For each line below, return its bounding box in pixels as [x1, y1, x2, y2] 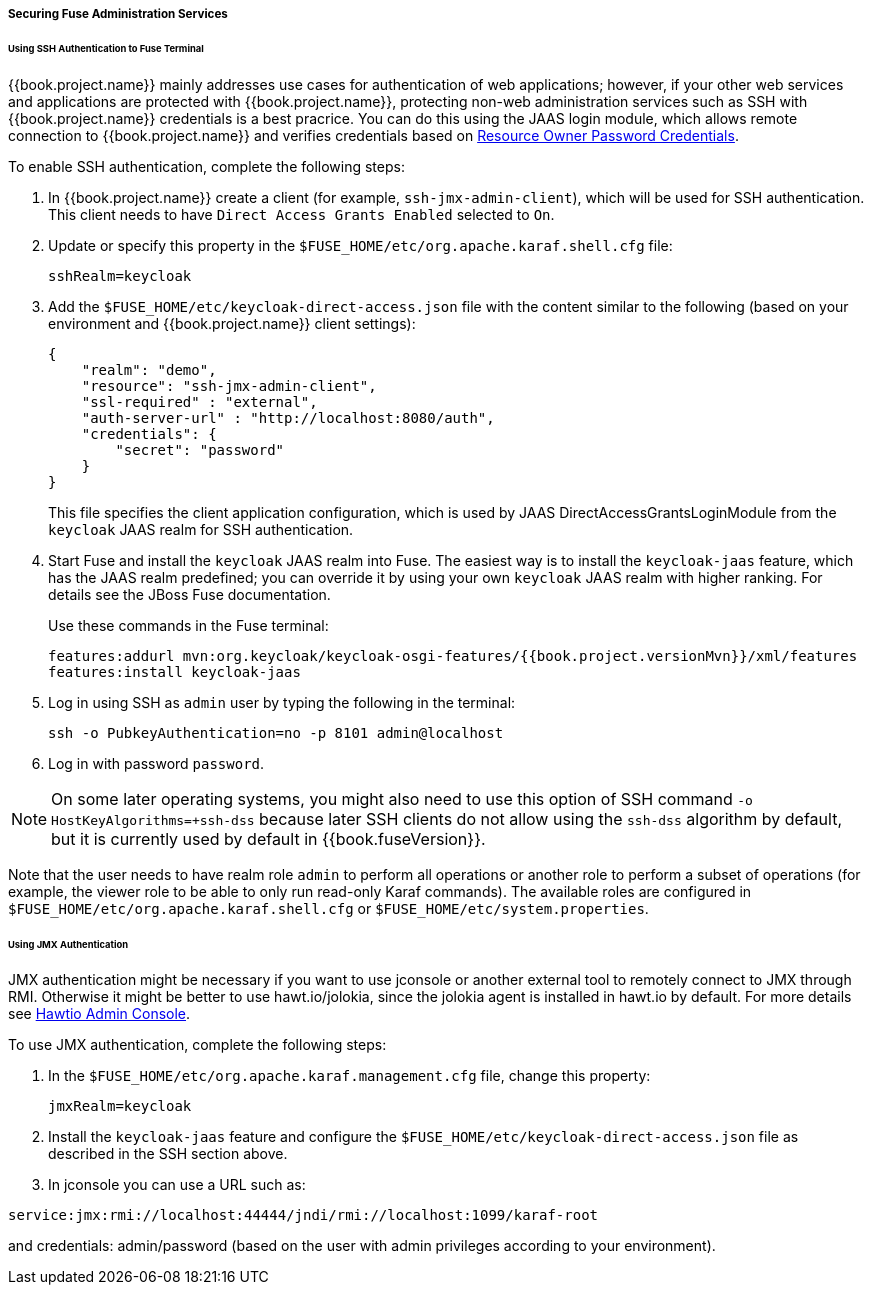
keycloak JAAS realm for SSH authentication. [48, 520, 354, 538]
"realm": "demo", [81, 361, 217, 378]
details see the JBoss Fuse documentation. [48, 585, 331, 603]
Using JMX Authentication [8, 938, 129, 950]
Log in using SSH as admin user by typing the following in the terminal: [48, 693, 516, 711]
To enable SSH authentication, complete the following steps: [8, 157, 405, 175]
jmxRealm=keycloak [48, 1098, 192, 1115]
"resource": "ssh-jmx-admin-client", [81, 377, 377, 394]
